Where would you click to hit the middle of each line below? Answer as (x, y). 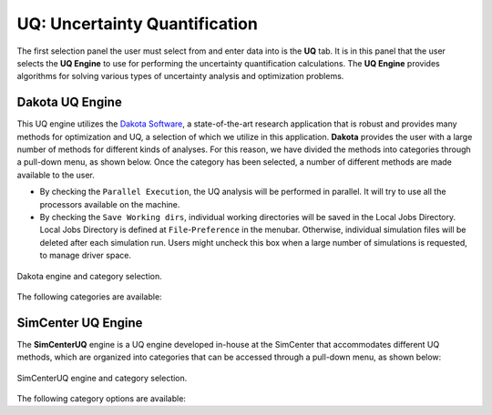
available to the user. (56, 175)
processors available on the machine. (110, 204)
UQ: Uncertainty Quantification (138, 24)
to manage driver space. (86, 256)
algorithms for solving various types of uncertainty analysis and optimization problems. (180, 76)
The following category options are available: (102, 399)
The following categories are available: (90, 297)
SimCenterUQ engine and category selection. (102, 378)
